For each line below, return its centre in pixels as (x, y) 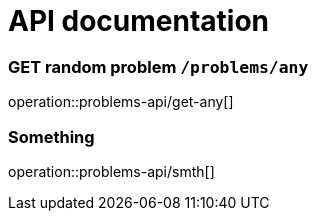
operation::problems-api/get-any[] (121, 102)
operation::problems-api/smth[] (111, 171)
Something (51, 136)
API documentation (139, 21)
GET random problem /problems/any (158, 66)
